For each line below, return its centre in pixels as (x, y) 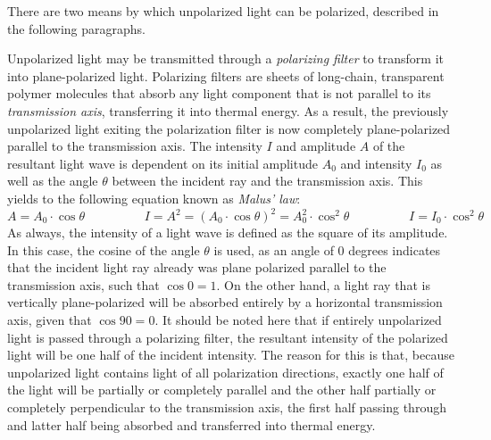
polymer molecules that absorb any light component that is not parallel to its (219, 93)
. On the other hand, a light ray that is (323, 284)
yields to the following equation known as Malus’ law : (154, 198)
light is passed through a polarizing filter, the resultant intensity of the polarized (228, 337)
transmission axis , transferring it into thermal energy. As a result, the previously (228, 110)
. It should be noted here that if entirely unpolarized (298, 320)
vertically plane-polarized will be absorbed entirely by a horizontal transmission (225, 302)
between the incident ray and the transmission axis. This (267, 181)
